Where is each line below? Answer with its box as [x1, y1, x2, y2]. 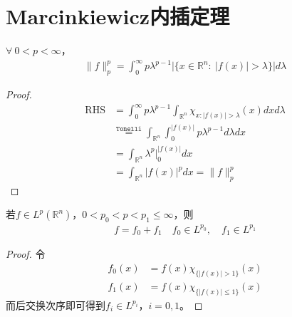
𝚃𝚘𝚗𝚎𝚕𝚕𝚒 [116, 125, 142, 132]
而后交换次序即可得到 [6, 297, 105, 312]
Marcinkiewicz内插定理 [6, 1, 230, 31]
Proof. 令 [6, 246, 46, 261]
